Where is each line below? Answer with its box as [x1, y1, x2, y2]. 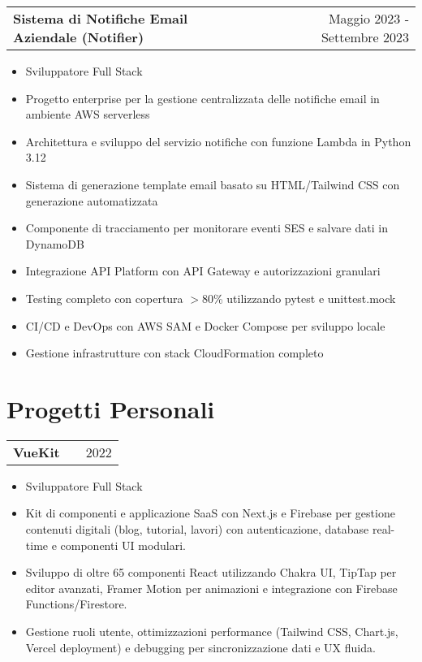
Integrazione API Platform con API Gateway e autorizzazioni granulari [25, 262, 381, 279]
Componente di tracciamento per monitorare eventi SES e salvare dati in [25, 219, 388, 236]
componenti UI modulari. [60, 536, 187, 553]
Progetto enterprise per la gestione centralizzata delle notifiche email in [25, 89, 380, 106]
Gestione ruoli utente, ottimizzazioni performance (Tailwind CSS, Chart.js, [25, 623, 398, 639]
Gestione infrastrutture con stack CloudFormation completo [25, 344, 324, 361]
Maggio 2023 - [328, 9, 409, 28]
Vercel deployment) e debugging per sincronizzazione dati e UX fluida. [25, 638, 376, 656]
